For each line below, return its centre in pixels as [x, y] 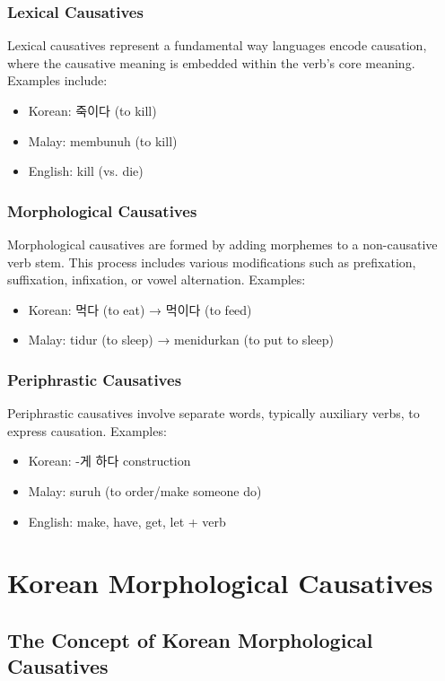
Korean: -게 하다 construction [109, 461]
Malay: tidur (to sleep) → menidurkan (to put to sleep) [181, 340]
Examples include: [57, 80]
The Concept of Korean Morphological [190, 639]
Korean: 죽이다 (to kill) [92, 110]
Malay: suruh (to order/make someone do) [145, 490]
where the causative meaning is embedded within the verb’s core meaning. [211, 62]
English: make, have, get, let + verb [127, 521]
